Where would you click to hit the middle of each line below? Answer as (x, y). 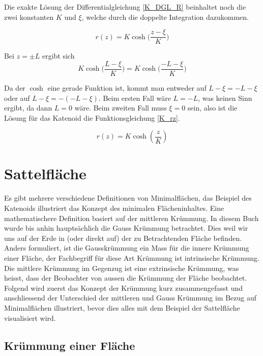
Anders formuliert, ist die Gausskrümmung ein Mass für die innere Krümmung (127, 248)
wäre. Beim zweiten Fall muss (121, 108)
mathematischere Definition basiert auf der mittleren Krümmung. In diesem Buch (131, 218)
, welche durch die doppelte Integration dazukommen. (165, 17)
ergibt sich (58, 56)
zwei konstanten (29, 17)
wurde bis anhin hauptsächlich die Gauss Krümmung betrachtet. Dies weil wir (126, 228)
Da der (15, 87)
